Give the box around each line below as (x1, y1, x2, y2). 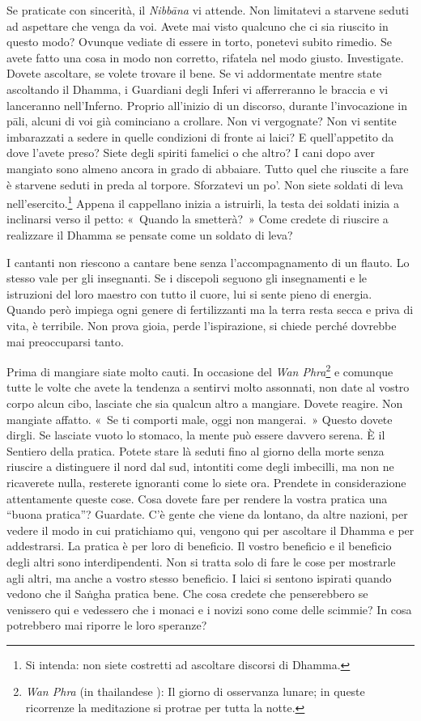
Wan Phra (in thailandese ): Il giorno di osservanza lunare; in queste (25, 683, 365, 700)
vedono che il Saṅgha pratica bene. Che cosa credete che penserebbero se (6, 585, 368, 602)
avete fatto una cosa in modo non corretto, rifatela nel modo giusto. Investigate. (6, 49, 404, 66)
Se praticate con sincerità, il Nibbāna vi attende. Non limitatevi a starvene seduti (6, 2, 410, 18)
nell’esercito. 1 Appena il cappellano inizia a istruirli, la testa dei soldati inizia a (6, 193, 400, 211)
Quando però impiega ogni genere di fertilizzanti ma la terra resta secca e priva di (6, 301, 414, 318)
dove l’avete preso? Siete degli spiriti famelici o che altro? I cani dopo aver (6, 144, 375, 161)
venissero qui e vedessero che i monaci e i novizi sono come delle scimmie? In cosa (6, 600, 412, 617)
